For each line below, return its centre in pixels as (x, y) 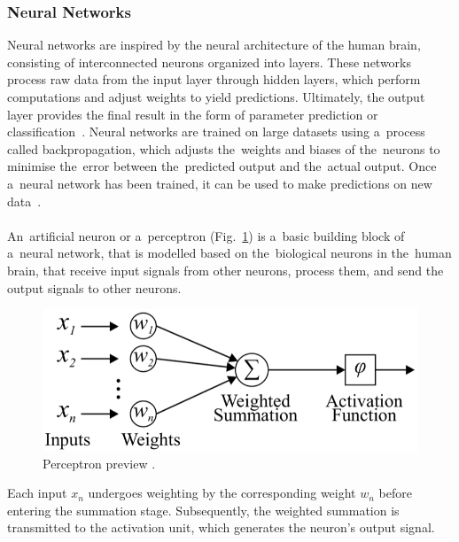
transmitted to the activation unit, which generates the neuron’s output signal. (221, 527)
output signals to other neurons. (94, 287)
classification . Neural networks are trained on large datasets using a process (216, 132)
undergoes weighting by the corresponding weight (222, 493)
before (395, 493)
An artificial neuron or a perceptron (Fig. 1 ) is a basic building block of (206, 235)
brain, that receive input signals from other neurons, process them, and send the (226, 270)
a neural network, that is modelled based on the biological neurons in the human (229, 253)
